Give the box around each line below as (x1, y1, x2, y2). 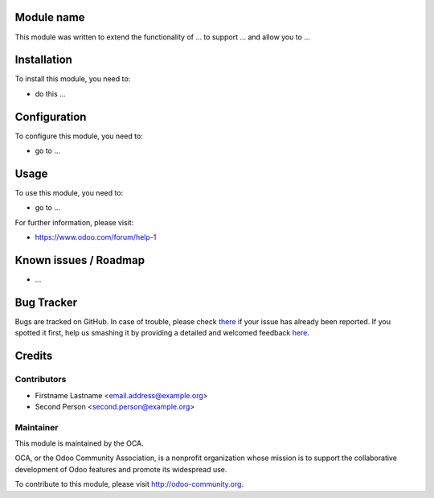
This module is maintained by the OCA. (14, 438, 144, 448)
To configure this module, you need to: (14, 131, 144, 141)
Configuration (14, 109, 87, 124)
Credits (14, 349, 53, 363)
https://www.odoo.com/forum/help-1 (35, 233, 157, 242)
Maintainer (14, 422, 59, 433)
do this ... (35, 88, 66, 98)
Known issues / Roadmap (14, 253, 145, 267)
